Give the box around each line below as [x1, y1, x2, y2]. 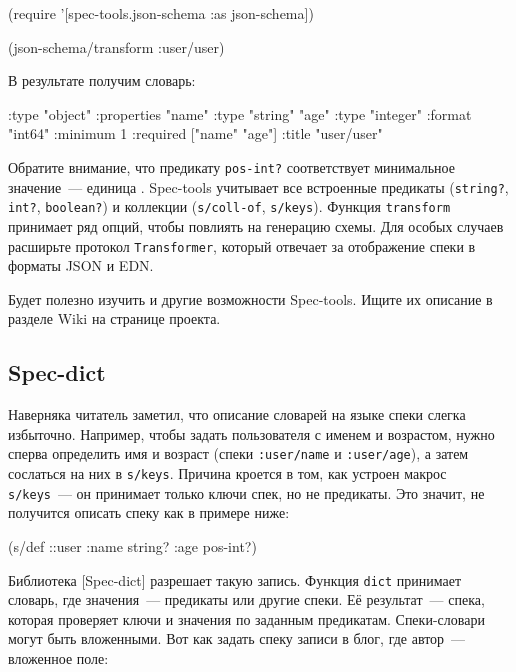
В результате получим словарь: [8, 70, 196, 91]
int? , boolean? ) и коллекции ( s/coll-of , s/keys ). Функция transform [8, 196, 451, 217]
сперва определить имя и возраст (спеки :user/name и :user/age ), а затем [8, 443, 469, 464]
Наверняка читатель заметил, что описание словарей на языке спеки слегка [8, 404, 466, 425]
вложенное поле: [8, 647, 109, 668]
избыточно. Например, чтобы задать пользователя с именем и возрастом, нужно [8, 423, 495, 444]
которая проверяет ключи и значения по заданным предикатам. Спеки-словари [8, 608, 485, 629]
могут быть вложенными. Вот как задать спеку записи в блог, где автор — [8, 628, 466, 649]
